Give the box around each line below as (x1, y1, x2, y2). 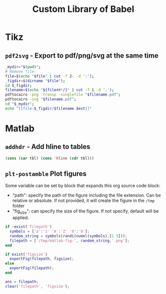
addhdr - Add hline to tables (5, 143, 91, 151)
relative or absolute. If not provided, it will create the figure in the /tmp (12, 197, 155, 203)
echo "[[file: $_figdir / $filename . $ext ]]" (5, 106, 92, 111)
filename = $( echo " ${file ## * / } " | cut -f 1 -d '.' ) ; (5, 88, 114, 93)
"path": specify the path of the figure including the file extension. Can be (12, 193, 161, 198)
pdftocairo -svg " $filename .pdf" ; (5, 97, 77, 102)
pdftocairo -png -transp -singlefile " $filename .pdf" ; (5, 92, 121, 98)
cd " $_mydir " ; (5, 101, 35, 106)
